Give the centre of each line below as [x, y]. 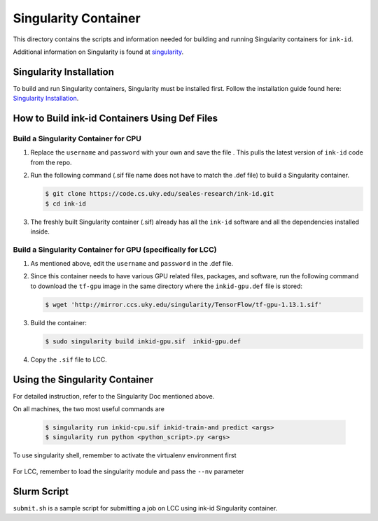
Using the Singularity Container [83, 379]
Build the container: [58, 322]
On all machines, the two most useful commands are [89, 409]
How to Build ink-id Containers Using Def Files [115, 119]
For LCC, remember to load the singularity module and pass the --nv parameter [128, 471]
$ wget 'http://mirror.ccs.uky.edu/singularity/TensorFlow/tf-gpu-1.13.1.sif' [183, 305]
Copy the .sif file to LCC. [69, 359]
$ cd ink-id [66, 204]
